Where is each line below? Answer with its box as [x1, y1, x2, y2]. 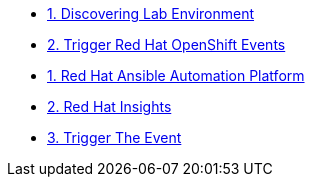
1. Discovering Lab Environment [47, 5, 255, 22]
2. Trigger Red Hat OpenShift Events [47, 36, 286, 53]
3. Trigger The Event [47, 129, 182, 146]
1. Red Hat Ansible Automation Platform [47, 67, 305, 84]
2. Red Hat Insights [47, 98, 172, 115]
